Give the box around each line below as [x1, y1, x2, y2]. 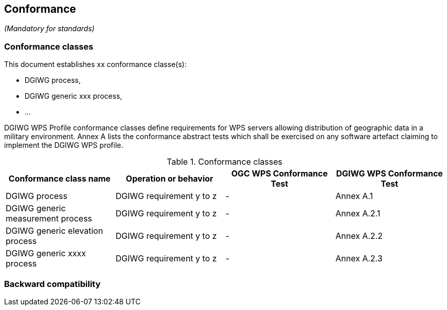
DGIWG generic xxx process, [25, 92, 123, 101]
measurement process [6, 213, 92, 224]
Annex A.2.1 [335, 208, 380, 219]
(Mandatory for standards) [4, 24, 95, 33]
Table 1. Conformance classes [167, 157, 282, 167]
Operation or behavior [126, 173, 213, 184]
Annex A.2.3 [335, 253, 383, 264]
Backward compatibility [4, 278, 101, 289]
